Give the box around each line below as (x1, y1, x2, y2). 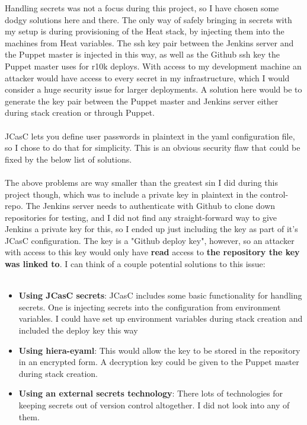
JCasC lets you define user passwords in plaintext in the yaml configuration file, (5, 129, 295, 142)
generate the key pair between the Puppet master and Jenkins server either (5, 94, 279, 107)
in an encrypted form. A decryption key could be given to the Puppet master (18, 356, 299, 368)
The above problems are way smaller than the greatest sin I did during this (5, 176, 279, 188)
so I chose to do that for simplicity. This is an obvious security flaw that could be (5, 141, 300, 154)
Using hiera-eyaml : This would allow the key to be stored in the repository (18, 344, 300, 356)
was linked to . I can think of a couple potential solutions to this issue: (5, 258, 266, 270)
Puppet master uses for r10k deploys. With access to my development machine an (5, 59, 302, 72)
